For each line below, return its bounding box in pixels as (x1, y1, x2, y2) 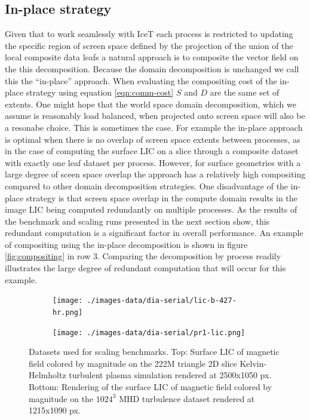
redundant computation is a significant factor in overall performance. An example (5, 226, 303, 239)
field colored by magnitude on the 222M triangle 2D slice (29, 357, 237, 369)
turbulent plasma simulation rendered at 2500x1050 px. (69, 369, 272, 381)
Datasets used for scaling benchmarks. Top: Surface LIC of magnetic (29, 345, 280, 358)
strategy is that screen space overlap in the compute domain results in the (26, 191, 297, 204)
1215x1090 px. (29, 404, 81, 416)
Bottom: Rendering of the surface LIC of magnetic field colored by (29, 381, 272, 393)
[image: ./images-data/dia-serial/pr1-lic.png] (53, 328, 245, 337)
